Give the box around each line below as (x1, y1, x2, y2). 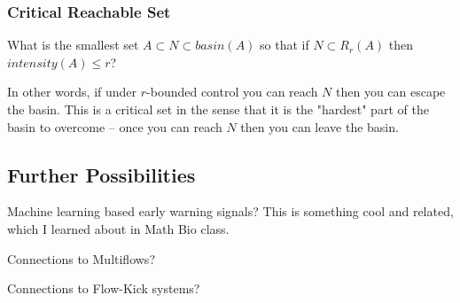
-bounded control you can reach (146, 82, 318, 101)
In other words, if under (7, 82, 137, 101)
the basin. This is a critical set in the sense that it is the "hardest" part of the (7, 100, 429, 118)
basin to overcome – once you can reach (7, 117, 222, 136)
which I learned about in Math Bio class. (7, 219, 230, 237)
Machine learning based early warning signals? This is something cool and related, (7, 202, 454, 221)
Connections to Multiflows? (7, 249, 155, 268)
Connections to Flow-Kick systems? (7, 279, 200, 298)
